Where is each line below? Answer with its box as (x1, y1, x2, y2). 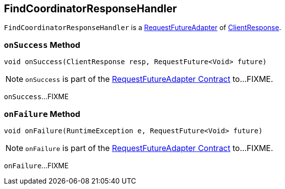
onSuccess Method (4, 39, 81, 50)
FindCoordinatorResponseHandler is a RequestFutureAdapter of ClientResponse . (4, 23, 282, 32)
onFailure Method (4, 109, 81, 119)
